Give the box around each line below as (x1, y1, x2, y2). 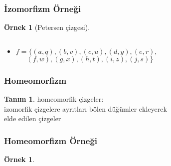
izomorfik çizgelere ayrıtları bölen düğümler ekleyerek (4, 103, 167, 114)
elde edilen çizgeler (4, 113, 61, 124)
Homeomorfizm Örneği (4, 134, 98, 147)
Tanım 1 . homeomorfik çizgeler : (4, 94, 104, 104)
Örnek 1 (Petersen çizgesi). (4, 22, 90, 32)
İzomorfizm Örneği (4, 2, 81, 14)
